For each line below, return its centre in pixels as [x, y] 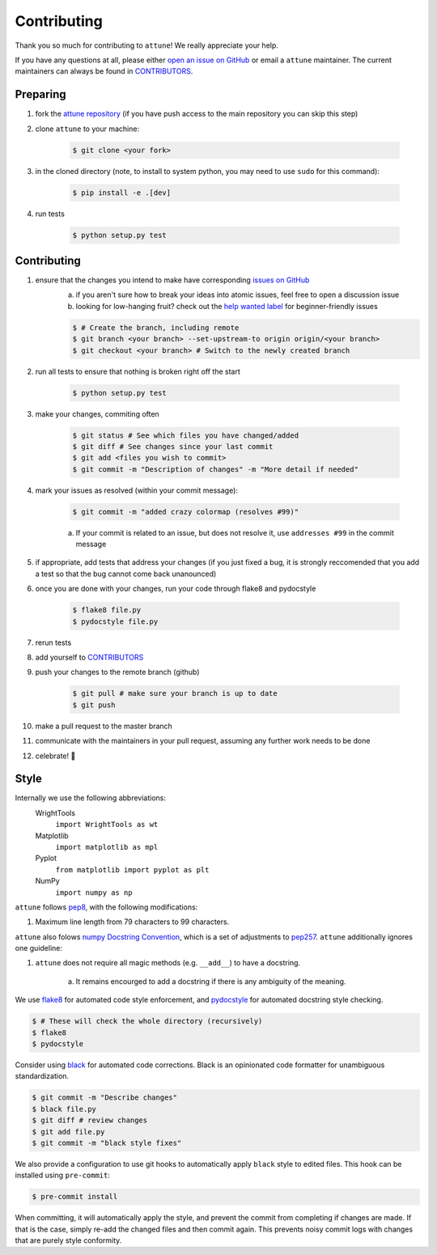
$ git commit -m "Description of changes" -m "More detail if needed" [216, 469]
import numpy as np [94, 892]
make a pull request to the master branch [104, 726]
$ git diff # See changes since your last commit [173, 446]
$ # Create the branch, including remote [156, 327]
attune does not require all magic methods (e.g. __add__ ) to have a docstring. [168, 963]
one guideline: [39, 948]
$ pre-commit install [75, 1197]
